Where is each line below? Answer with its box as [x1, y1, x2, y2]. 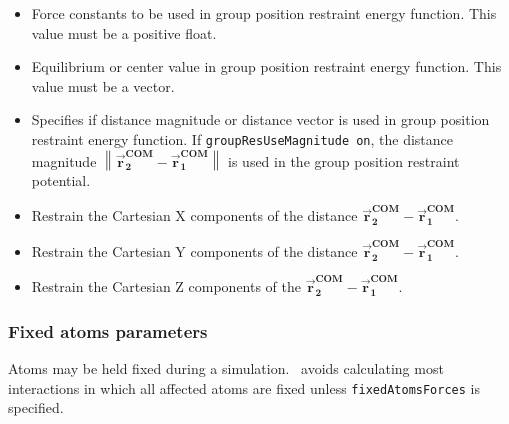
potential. [31, 170, 91, 191]
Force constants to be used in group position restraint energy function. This [31, 3, 497, 23]
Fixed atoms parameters [8, 318, 208, 343]
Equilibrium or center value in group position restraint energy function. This [31, 56, 502, 77]
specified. [8, 397, 64, 418]
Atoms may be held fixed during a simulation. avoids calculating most [8, 357, 444, 378]
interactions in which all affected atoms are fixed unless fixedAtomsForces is [8, 377, 480, 398]
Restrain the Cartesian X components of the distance [31, 205, 358, 226]
